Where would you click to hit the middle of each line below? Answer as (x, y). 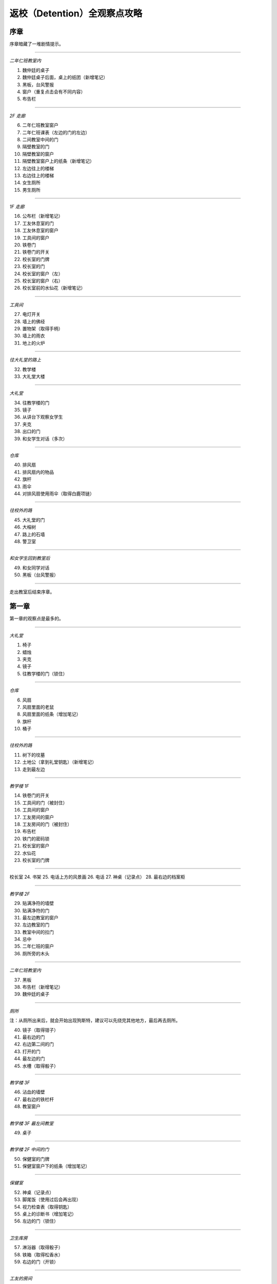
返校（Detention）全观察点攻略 (76, 13)
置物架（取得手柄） (43, 328)
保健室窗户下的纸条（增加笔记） (56, 1166)
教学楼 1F (19, 786)
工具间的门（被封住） (45, 802)
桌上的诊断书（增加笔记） (49, 1214)
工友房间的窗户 (38, 817)
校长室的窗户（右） (43, 281)
